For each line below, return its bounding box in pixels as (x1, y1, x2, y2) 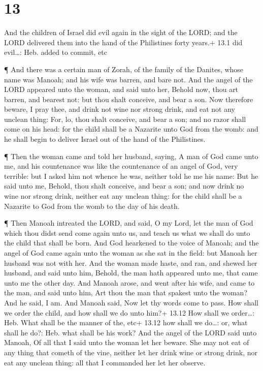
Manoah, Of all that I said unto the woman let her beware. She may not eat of (4, 337, 249, 348)
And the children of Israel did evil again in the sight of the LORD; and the (4, 27, 238, 38)
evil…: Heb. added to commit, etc (4, 47, 108, 57)
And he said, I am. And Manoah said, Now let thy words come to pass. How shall (4, 297, 258, 307)
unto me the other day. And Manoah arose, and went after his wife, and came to (4, 277, 255, 288)
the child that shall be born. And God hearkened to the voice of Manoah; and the (4, 237, 259, 248)
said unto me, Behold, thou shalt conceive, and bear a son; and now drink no (4, 180, 244, 191)
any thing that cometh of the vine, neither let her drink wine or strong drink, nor (4, 347, 257, 357)
